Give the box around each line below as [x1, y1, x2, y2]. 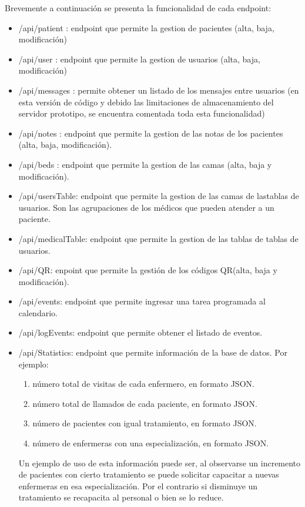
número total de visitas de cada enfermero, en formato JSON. [32, 377, 254, 390]
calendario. [18, 306, 58, 319]
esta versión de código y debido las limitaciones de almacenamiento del [18, 95, 274, 108]
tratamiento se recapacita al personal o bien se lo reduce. [18, 491, 224, 503]
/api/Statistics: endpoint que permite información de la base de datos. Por [18, 346, 287, 359]
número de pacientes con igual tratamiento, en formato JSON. [32, 417, 257, 429]
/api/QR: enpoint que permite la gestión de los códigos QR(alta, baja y [18, 264, 277, 276]
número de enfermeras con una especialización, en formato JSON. [32, 437, 269, 449]
